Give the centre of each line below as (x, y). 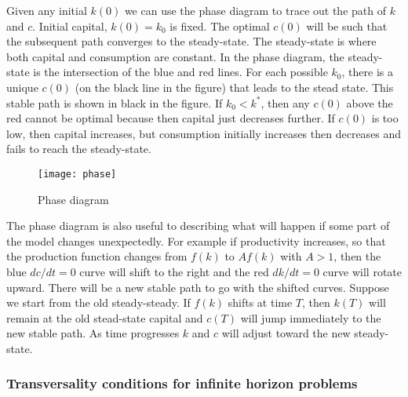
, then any (285, 102)
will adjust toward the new (286, 333)
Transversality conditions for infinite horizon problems (182, 383)
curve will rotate (362, 271)
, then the (357, 256)
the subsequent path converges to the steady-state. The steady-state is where (191, 41)
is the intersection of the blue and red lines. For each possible (180, 72)
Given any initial (47, 10)
